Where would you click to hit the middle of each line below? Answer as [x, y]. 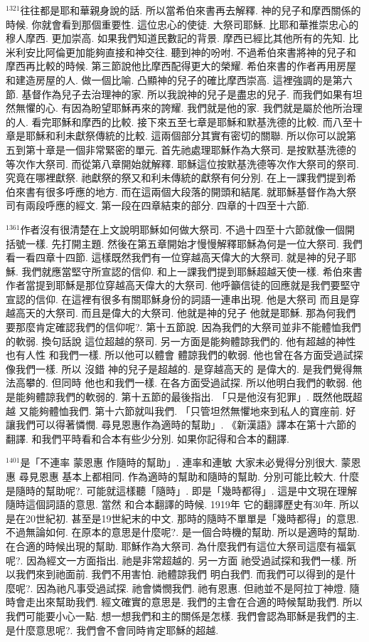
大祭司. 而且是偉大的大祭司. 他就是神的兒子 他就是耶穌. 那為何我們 [200, 313]
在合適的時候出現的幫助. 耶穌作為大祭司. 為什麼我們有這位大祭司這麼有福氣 [181, 546]
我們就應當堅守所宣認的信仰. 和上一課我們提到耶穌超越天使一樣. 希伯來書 [192, 271]
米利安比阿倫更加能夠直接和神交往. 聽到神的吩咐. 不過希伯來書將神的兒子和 [181, 52]
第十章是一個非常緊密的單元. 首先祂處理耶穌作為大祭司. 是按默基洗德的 [191, 149]
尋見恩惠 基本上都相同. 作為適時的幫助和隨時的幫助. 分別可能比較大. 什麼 [189, 476]
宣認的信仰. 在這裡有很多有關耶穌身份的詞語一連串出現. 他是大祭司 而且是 [178, 299]
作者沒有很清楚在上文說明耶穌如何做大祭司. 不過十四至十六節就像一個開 [187, 229]
